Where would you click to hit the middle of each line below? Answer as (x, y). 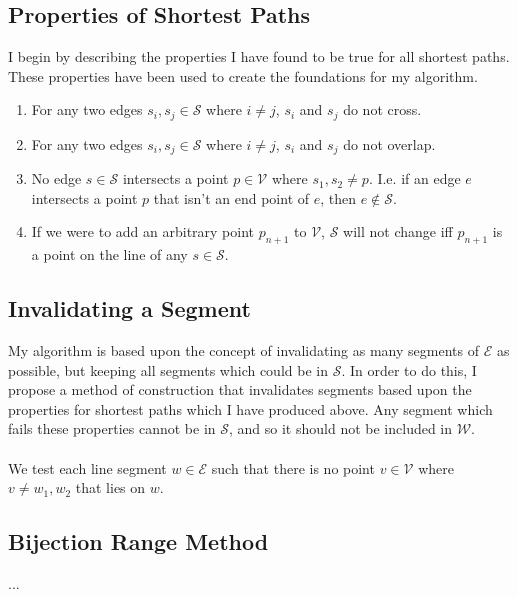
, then (338, 197)
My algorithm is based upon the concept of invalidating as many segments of (243, 350)
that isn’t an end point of (231, 197)
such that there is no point (293, 467)
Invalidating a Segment (129, 308)
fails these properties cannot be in (112, 428)
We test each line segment (87, 467)
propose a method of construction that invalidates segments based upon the (240, 389)
